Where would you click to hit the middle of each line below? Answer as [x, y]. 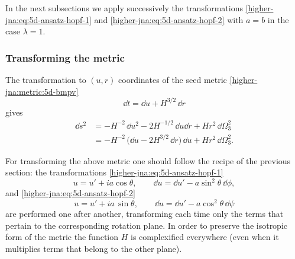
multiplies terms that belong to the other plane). [94, 248]
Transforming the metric [65, 57]
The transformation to [46, 79]
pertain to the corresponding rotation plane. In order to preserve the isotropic [147, 225]
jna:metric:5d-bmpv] [42, 91]
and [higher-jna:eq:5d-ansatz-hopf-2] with [169, 19]
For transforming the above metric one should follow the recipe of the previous [148, 160]
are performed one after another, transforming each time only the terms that [145, 214]
